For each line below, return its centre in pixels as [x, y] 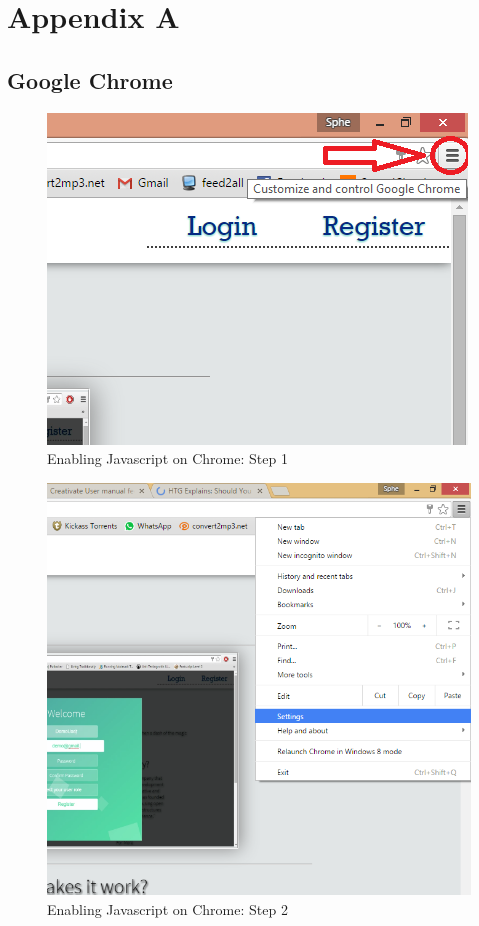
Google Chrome [90, 79]
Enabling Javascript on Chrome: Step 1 [167, 458]
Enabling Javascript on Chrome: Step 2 [167, 908]
